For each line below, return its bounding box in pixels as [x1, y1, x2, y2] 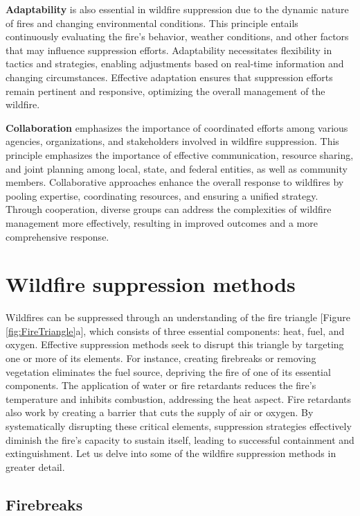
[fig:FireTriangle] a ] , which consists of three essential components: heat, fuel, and [6, 323, 345, 338]
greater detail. [6, 459, 65, 474]
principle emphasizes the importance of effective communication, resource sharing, [6, 147, 354, 162]
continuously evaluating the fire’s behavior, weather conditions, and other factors [6, 29, 349, 44]
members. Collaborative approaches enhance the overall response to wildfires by [6, 175, 344, 189]
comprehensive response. [6, 229, 109, 243]
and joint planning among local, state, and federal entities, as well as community [6, 161, 348, 175]
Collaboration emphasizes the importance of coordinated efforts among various [6, 120, 348, 135]
